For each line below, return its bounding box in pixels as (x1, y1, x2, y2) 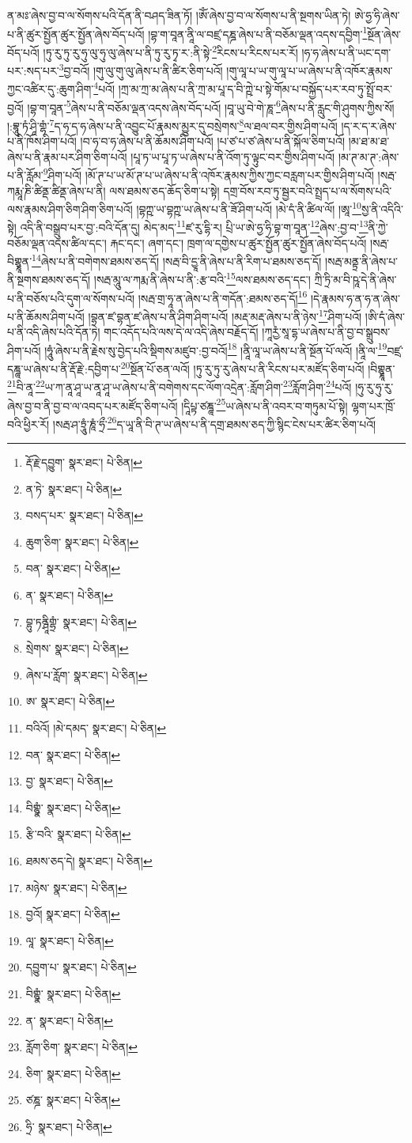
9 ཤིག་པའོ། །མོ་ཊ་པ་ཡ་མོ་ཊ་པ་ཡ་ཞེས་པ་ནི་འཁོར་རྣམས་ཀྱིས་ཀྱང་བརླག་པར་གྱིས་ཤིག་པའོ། (43, 165, 374, 183)
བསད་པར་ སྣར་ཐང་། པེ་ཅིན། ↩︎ (25, 507, 143, 524)
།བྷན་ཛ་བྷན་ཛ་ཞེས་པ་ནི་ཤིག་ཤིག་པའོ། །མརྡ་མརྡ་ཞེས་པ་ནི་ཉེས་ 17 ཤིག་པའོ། (88, 305, 362, 324)
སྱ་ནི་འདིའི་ (361, 200, 403, 217)
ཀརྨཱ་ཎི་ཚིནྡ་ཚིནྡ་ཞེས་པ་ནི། (7, 182, 106, 199)
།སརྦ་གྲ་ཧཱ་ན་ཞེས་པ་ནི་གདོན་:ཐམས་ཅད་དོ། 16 (138, 287, 308, 306)
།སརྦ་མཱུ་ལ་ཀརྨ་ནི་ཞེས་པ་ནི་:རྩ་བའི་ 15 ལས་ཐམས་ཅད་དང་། (93, 269, 311, 288)
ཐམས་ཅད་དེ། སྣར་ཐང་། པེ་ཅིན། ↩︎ (25, 852, 153, 869)
